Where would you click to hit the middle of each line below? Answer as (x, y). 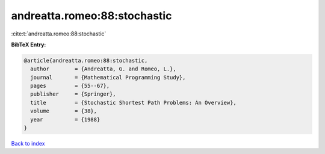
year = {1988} (65, 119)
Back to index (28, 144)
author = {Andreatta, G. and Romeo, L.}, (104, 69)
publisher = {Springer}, (73, 94)
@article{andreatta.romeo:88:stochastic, (86, 60)
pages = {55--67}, (70, 86)
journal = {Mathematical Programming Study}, (108, 77)
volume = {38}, (64, 111)
